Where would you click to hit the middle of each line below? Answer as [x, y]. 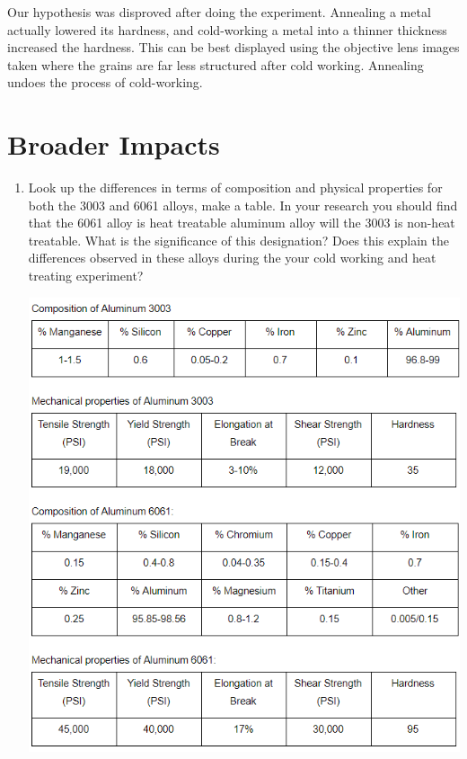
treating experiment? [86, 276]
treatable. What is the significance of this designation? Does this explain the [238, 240]
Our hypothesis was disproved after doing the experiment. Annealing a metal [219, 12]
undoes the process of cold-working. [105, 82]
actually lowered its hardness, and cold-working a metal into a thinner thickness [227, 29]
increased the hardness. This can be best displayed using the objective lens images [233, 47]
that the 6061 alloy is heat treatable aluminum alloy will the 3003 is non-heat [242, 223]
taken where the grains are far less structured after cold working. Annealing [216, 64]
